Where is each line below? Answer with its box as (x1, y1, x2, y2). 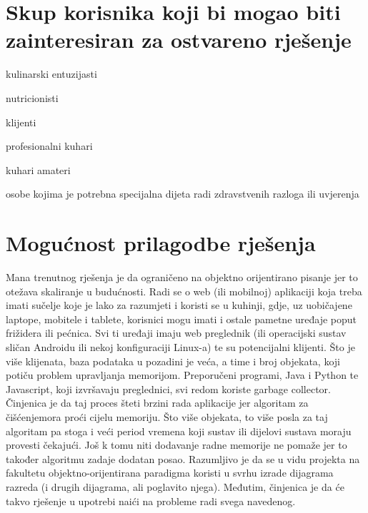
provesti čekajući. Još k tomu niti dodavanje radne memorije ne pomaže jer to (6, 437, 347, 452)
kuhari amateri (6, 162, 71, 177)
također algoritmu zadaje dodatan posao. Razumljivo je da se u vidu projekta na (6, 451, 360, 466)
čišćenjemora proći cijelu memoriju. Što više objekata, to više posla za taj (6, 409, 328, 424)
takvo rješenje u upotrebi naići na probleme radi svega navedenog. (6, 493, 296, 508)
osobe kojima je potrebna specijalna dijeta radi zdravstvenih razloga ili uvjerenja (6, 186, 359, 201)
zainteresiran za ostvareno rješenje (6, 25, 352, 54)
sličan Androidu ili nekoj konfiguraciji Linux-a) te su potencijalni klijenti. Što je (6, 339, 355, 354)
